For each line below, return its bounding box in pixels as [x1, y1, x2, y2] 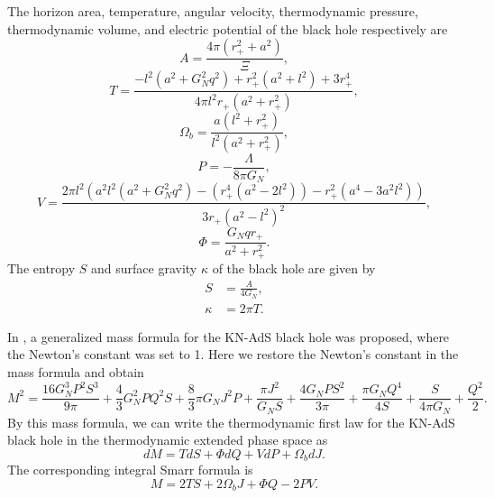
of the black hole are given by [212, 259, 376, 278]
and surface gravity [91, 259, 197, 278]
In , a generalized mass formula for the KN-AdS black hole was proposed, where [7, 327, 450, 346]
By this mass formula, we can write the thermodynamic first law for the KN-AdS [7, 412, 455, 431]
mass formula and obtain [7, 363, 144, 382]
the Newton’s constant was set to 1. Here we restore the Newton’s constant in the [7, 345, 459, 364]
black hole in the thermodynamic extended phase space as [7, 430, 328, 449]
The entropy [7, 259, 76, 278]
